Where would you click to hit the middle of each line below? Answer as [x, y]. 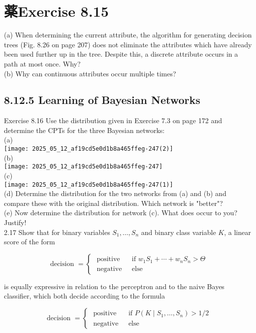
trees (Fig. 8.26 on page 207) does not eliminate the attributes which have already [128, 44]
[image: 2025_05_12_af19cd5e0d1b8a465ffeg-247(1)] [89, 184]
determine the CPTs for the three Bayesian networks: [84, 130]
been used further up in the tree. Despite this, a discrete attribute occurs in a [121, 54]
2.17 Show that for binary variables [57, 232]
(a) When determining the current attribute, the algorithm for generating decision [128, 35]
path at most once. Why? [42, 63]
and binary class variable [178, 232]
